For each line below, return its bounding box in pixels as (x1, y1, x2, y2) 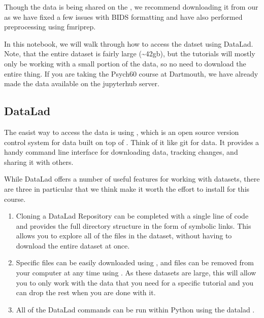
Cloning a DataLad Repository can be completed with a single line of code (16, 210, 249, 221)
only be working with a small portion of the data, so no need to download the (4, 58, 246, 68)
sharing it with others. (4, 156, 74, 167)
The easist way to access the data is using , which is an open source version (4, 126, 239, 137)
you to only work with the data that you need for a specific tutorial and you (16, 277, 254, 288)
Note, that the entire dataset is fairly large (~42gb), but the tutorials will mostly (4, 48, 255, 59)
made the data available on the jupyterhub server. (4, 78, 159, 89)
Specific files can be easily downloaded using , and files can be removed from (16, 257, 254, 268)
